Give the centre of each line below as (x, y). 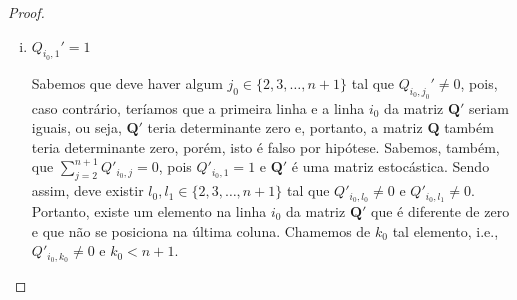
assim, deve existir (87, 190)
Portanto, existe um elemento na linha (149, 210)
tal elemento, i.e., (445, 230)
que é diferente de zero (440, 210)
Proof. (26, 12)
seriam (489, 107)
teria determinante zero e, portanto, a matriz (285, 127)
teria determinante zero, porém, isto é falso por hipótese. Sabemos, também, (265, 146)
